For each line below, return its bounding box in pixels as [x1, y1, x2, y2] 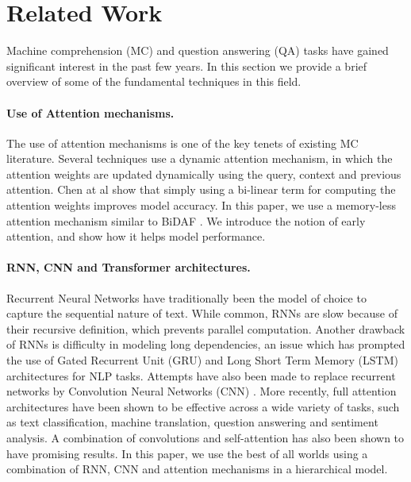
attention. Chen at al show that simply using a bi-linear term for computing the [6, 181, 396, 198]
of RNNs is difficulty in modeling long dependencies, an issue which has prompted [6, 336, 405, 353]
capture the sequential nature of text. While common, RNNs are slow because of [6, 305, 398, 322]
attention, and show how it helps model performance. [6, 228, 266, 245]
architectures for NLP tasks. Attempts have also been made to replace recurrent [6, 367, 396, 384]
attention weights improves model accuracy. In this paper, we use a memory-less [6, 197, 396, 214]
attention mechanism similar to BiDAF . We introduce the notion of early [6, 212, 366, 229]
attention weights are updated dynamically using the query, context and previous [6, 165, 401, 182]
